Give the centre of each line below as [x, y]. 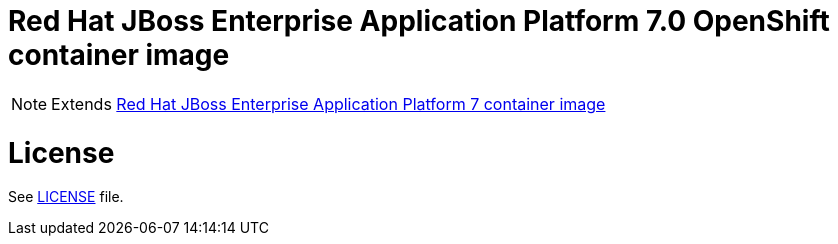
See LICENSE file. [66, 197]
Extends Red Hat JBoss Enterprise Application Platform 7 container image [328, 103]
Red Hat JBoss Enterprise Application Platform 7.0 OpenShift [419, 21]
